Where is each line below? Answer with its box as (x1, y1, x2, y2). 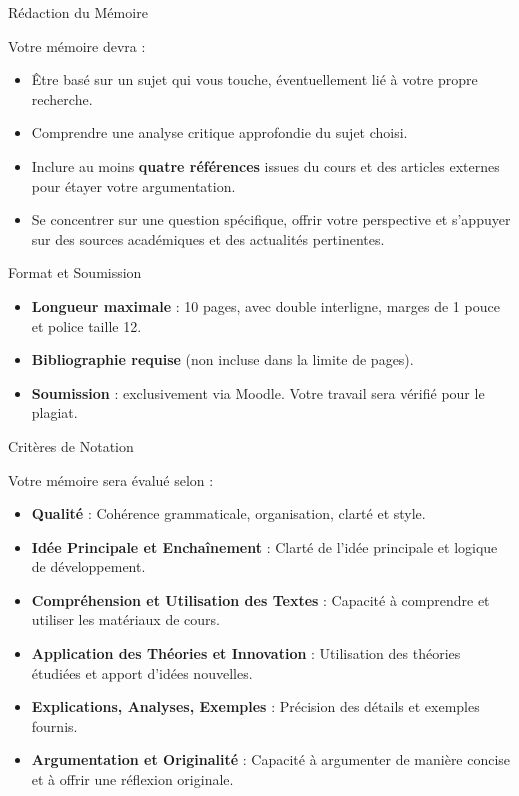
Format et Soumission (8, 262, 142, 283)
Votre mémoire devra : (8, 35, 146, 56)
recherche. (31, 88, 93, 109)
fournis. (31, 715, 78, 736)
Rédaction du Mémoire (8, 2, 148, 22)
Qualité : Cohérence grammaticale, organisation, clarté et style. (31, 503, 426, 524)
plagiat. (31, 402, 78, 423)
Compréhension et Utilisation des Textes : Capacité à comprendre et (31, 589, 490, 610)
